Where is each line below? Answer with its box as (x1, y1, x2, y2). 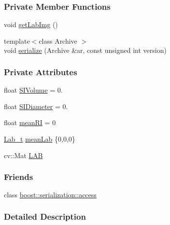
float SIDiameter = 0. (4, 101, 68, 111)
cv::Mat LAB (4, 150, 43, 160)
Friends (4, 171, 33, 183)
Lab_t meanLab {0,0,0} (4, 134, 75, 144)
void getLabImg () (4, 19, 58, 30)
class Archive (39, 35, 77, 46)
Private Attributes (4, 65, 77, 78)
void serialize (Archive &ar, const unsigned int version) (4, 45, 167, 55)
